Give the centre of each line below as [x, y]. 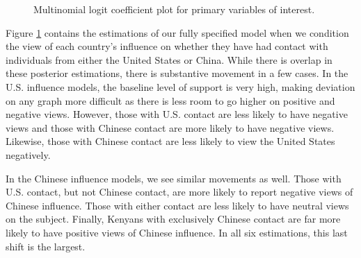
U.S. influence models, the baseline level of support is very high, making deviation [180, 86]
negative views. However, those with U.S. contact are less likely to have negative [177, 114]
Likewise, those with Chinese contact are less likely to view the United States [170, 141]
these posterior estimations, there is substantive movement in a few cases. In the [177, 73]
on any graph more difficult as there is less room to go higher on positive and [170, 100]
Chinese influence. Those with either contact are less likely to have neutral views [177, 205]
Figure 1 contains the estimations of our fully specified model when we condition [177, 32]
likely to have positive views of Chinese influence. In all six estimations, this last [177, 232]
